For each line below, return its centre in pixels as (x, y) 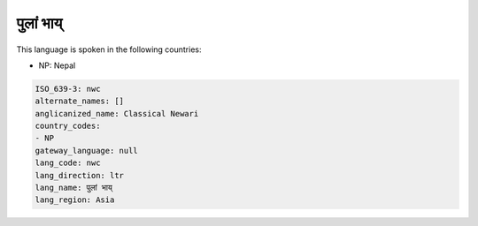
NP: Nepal (57, 65)
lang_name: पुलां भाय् (73, 188)
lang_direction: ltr (79, 175)
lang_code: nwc (68, 163)
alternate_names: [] (79, 101)
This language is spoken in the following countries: (109, 49)
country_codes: (68, 126)
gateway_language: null (87, 151)
